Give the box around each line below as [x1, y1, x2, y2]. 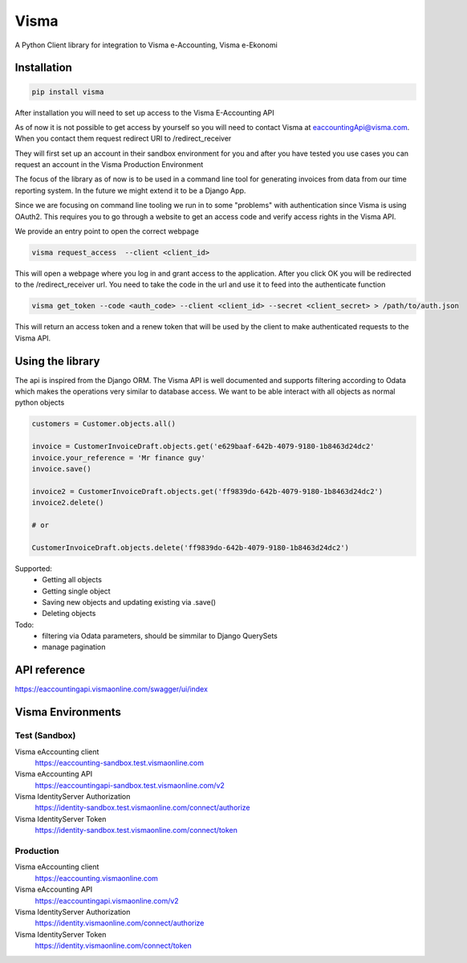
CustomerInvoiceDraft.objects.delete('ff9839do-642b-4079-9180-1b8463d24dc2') [31, 543, 349, 552]
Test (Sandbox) [14, 730, 76, 741]
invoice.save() [31, 464, 91, 473]
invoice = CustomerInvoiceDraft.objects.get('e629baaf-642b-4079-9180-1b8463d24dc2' [31, 442, 375, 451]
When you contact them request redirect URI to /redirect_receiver [14, 133, 232, 144]
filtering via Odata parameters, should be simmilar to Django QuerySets [42, 631, 278, 641]
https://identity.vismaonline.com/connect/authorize [35, 918, 205, 928]
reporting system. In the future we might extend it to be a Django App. [14, 186, 246, 195]
